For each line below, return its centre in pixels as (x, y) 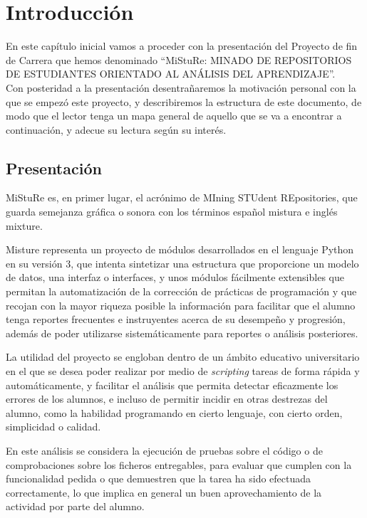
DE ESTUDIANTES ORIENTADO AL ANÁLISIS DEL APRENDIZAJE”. (171, 74)
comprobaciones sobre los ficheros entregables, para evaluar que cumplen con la (179, 464)
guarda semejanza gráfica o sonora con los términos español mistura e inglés (172, 212)
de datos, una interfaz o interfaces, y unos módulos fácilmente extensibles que (175, 277)
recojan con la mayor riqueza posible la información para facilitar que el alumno (181, 305)
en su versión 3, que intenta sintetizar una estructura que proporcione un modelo (182, 263)
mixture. (24, 225)
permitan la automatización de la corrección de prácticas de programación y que (181, 291)
